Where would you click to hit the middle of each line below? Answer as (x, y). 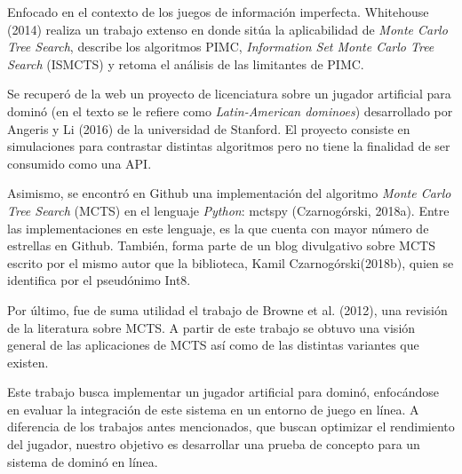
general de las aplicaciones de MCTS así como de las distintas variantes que (213, 345)
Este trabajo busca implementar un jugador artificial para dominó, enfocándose (223, 392)
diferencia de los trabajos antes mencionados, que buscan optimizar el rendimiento (231, 427)
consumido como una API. (80, 163)
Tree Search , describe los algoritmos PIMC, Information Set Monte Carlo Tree (221, 47)
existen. (28, 362)
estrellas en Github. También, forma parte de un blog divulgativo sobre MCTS (221, 245)
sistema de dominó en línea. (83, 461)
